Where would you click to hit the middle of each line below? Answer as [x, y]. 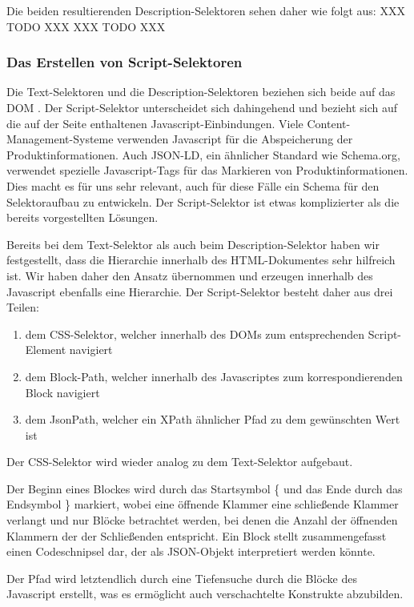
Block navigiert [62, 392]
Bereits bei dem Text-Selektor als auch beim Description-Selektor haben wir [193, 244]
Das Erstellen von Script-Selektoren [125, 62]
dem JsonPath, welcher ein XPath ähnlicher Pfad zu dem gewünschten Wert [213, 419]
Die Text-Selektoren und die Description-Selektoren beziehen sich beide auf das [201, 92]
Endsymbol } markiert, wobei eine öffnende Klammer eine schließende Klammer [203, 504]
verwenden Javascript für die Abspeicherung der [235, 139]
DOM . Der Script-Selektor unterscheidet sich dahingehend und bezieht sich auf [202, 107]
